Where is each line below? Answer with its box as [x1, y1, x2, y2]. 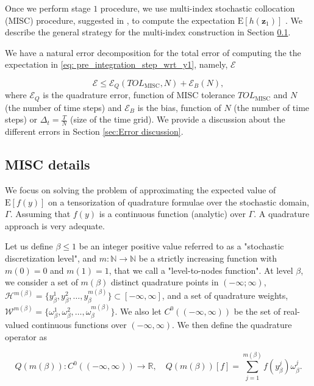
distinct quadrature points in [110, 276, 219, 288]
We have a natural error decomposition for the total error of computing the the [5, 46, 301, 59]
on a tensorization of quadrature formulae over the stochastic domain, [48, 195, 309, 208]
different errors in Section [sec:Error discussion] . [5, 125, 184, 138]
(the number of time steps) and [5, 101, 122, 113]
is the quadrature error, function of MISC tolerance [43, 88, 235, 101]
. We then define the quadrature [171, 318, 292, 331]
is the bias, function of [137, 101, 221, 113]
